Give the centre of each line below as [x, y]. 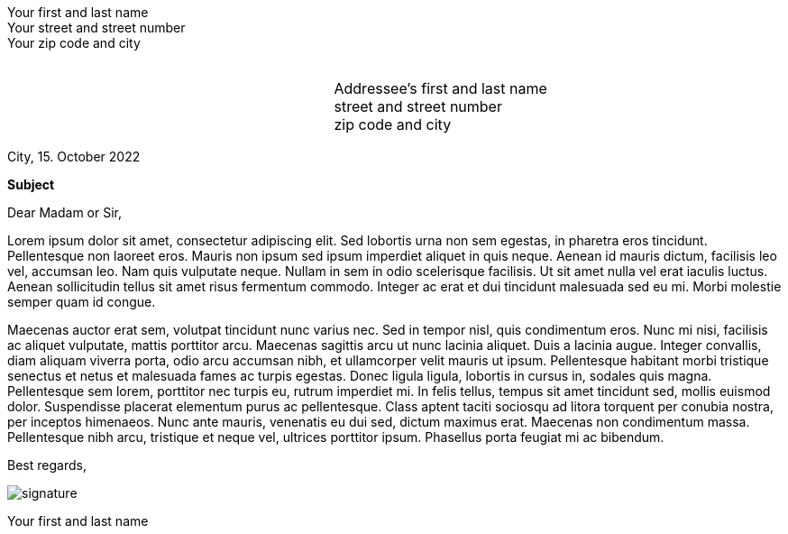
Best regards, [47, 465]
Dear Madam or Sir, [65, 212]
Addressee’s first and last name [440, 88]
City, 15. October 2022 [74, 157]
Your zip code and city [74, 43]
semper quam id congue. [82, 302]
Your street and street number [96, 28]
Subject [31, 184]
